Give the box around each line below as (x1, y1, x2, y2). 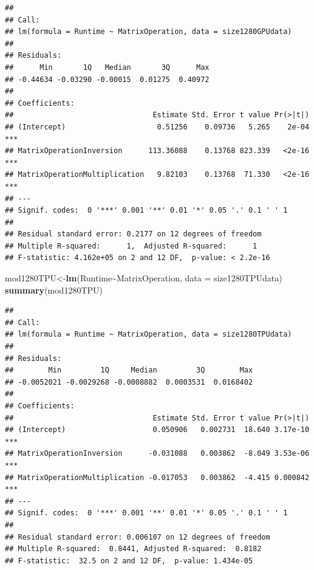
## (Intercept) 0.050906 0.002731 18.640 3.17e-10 (5, 425, 310, 434)
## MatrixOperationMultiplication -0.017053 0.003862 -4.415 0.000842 (5, 473, 310, 482)
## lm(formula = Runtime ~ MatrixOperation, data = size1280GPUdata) (5, 27, 292, 36)
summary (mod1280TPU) (5, 283, 103, 296)
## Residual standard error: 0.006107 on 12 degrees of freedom (5, 532, 270, 541)
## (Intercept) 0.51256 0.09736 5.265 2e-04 (5, 122, 310, 131)
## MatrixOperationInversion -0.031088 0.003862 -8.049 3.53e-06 (5, 449, 310, 458)
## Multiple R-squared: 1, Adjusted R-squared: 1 (5, 241, 258, 250)
